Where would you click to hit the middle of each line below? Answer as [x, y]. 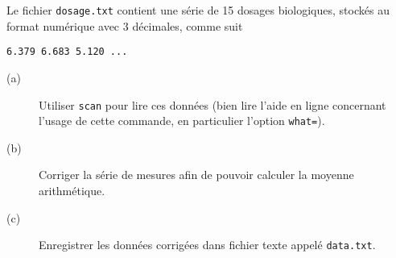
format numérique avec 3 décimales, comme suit [125, 25]
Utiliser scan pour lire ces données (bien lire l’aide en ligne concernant [212, 104]
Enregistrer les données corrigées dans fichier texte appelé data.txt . [207, 245]
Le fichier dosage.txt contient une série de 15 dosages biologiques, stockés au [198, 10]
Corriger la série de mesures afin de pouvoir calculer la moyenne [196, 175]
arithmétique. [72, 190]
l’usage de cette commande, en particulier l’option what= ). [182, 121]
